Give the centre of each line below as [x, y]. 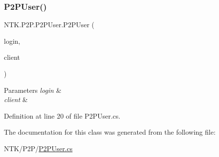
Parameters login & [33, 90]
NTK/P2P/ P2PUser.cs [38, 148]
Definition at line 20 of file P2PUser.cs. [62, 115]
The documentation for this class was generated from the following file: [110, 132]
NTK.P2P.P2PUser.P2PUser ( [49, 25]
